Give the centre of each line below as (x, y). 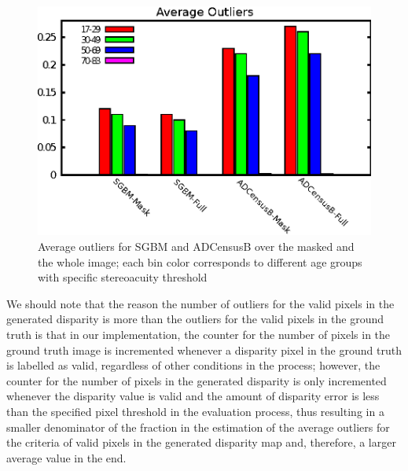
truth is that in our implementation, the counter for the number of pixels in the (198, 334)
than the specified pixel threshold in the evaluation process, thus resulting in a (195, 411)
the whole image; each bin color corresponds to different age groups (200, 261)
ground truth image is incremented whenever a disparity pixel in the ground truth (204, 350)
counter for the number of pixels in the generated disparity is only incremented (197, 380)
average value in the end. (66, 457)
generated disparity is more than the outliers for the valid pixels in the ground (195, 319)
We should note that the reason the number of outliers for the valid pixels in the (200, 303)
